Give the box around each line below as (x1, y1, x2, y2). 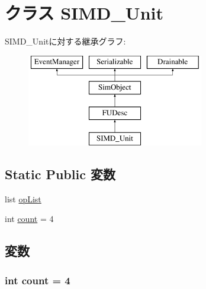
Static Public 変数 (5, 164, 115, 183)
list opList (5, 192, 41, 205)
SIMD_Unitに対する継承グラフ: (5, 35, 126, 47)
